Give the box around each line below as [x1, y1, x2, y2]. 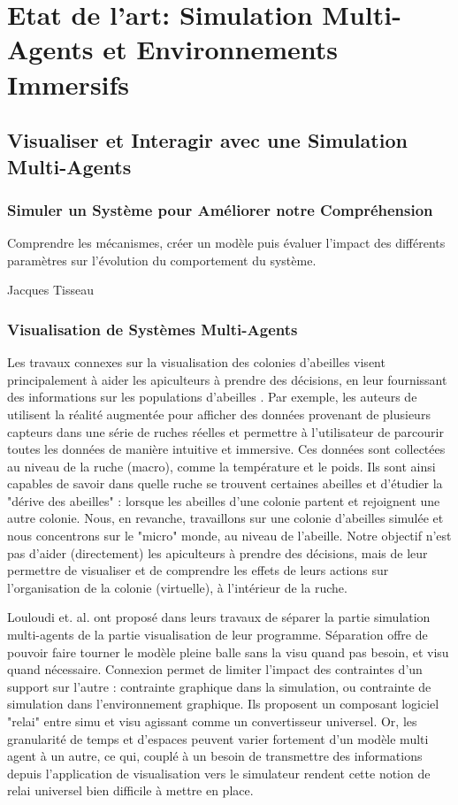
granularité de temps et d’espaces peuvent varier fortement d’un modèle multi [7, 729, 429, 747]
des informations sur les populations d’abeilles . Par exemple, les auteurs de [7, 387, 417, 406]
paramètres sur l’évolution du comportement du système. [7, 250, 317, 269]
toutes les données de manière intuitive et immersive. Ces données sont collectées [7, 440, 446, 458]
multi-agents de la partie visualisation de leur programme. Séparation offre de [7, 625, 428, 644]
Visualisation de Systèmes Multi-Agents [7, 318, 298, 340]
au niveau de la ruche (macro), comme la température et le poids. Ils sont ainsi [7, 456, 436, 475]
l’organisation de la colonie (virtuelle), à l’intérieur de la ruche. [7, 578, 347, 596]
